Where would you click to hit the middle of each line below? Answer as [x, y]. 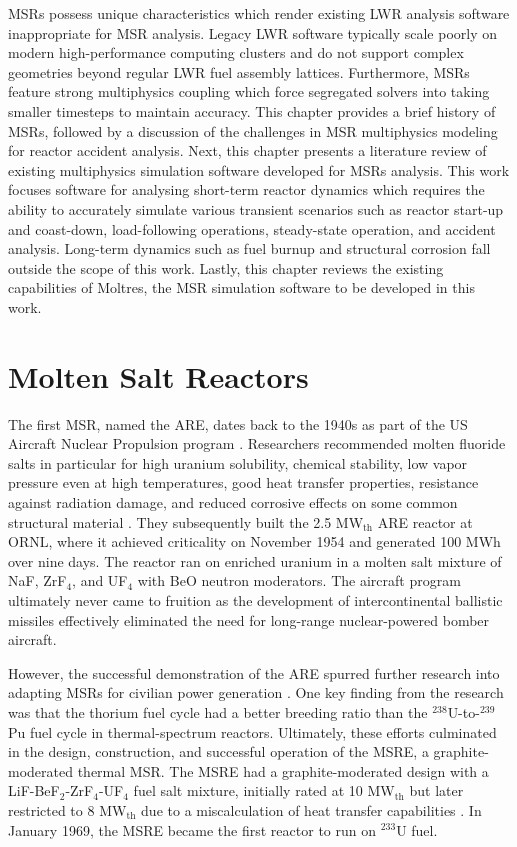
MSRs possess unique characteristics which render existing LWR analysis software [259, 13]
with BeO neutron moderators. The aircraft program [299, 580]
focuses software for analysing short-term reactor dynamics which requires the [246, 189]
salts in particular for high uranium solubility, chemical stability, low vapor [238, 462]
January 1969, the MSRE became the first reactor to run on [192, 829]
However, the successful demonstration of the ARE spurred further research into [254, 672]
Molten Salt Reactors [158, 375]
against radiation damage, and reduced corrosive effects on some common [233, 502]
